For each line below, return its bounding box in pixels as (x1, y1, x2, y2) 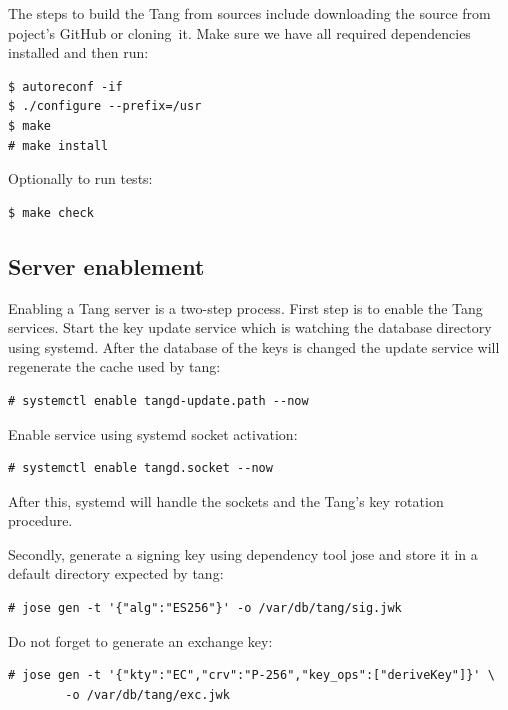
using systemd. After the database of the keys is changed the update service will (8, 336, 500, 357)
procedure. (8, 510, 73, 531)
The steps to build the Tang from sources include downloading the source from (8, 3, 491, 23)
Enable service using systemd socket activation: (8, 423, 298, 444)
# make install (8, 138, 109, 153)
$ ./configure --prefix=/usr (8, 99, 202, 114)
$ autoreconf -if (8, 79, 123, 94)
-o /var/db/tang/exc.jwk (65, 687, 230, 702)
